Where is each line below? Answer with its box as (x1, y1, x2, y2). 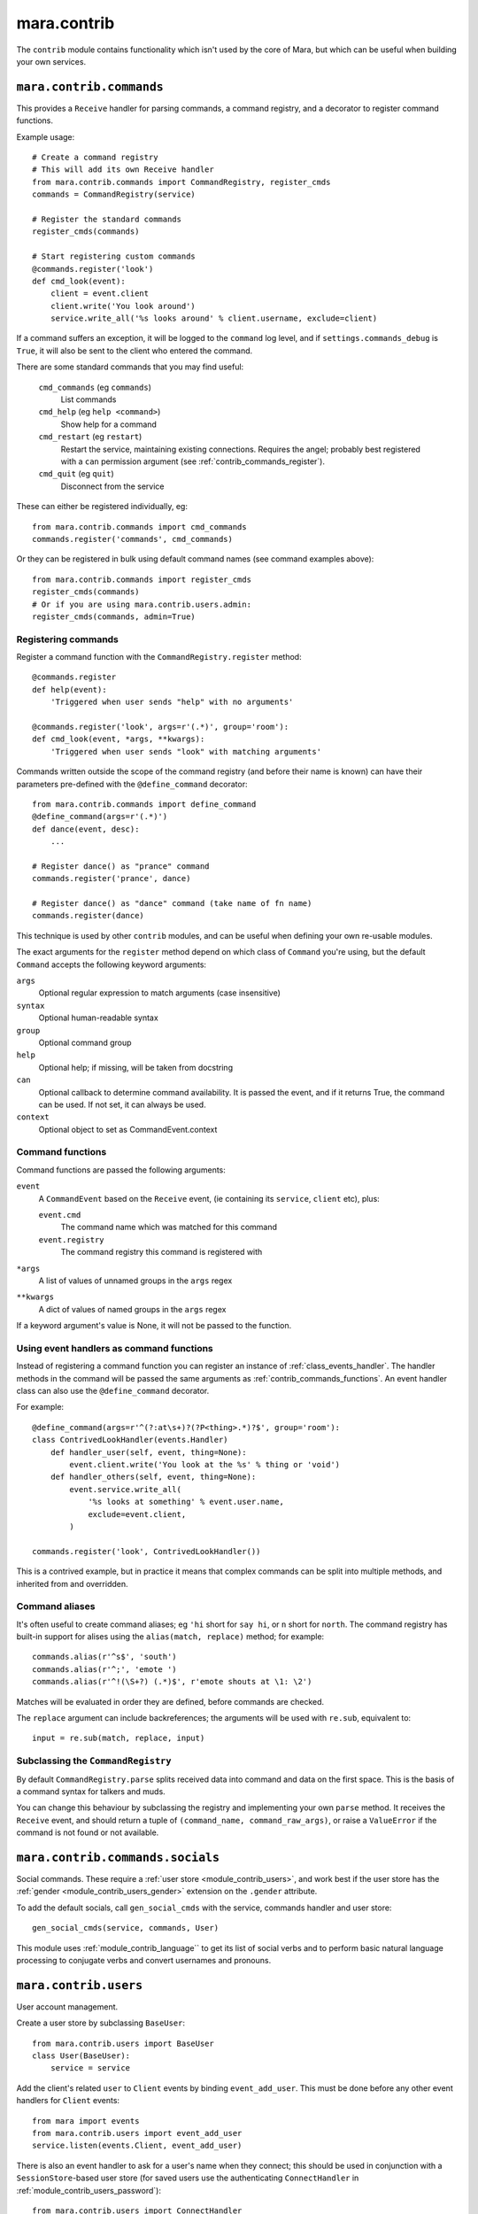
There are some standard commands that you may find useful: (16, 361, 244, 372)
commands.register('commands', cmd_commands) (32, 534, 234, 544)
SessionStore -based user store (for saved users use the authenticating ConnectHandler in (16, 2172, 359, 2183)
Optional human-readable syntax (38, 1012, 158, 1023)
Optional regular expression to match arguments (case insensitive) (38, 987, 281, 998)
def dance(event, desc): (32, 824, 140, 834)
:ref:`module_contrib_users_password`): (16, 2185, 161, 2195)
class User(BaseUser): (32, 2051, 131, 2061)
